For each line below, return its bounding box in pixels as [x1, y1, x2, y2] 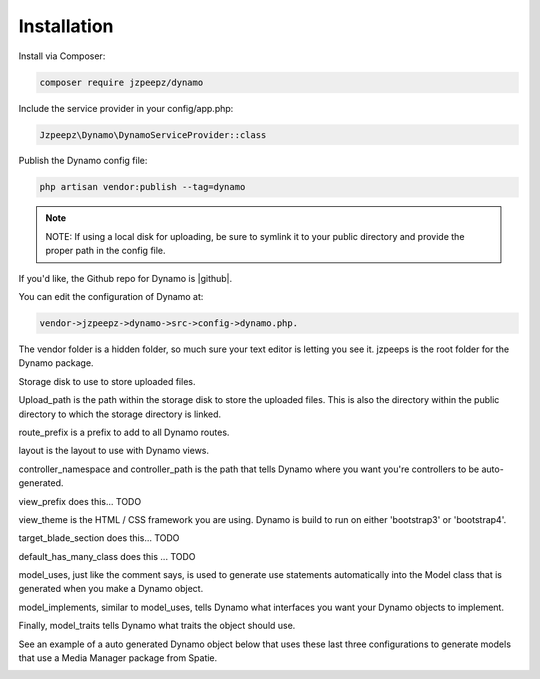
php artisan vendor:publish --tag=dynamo [39, 181, 246, 193]
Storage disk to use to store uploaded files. [18, 375, 196, 387]
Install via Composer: [18, 50, 106, 62]
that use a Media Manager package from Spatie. [18, 652, 218, 664]
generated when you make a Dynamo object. [18, 583, 204, 595]
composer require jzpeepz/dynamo [39, 76, 204, 88]
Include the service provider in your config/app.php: [18, 102, 234, 114]
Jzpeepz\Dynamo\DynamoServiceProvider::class [39, 129, 267, 140]
